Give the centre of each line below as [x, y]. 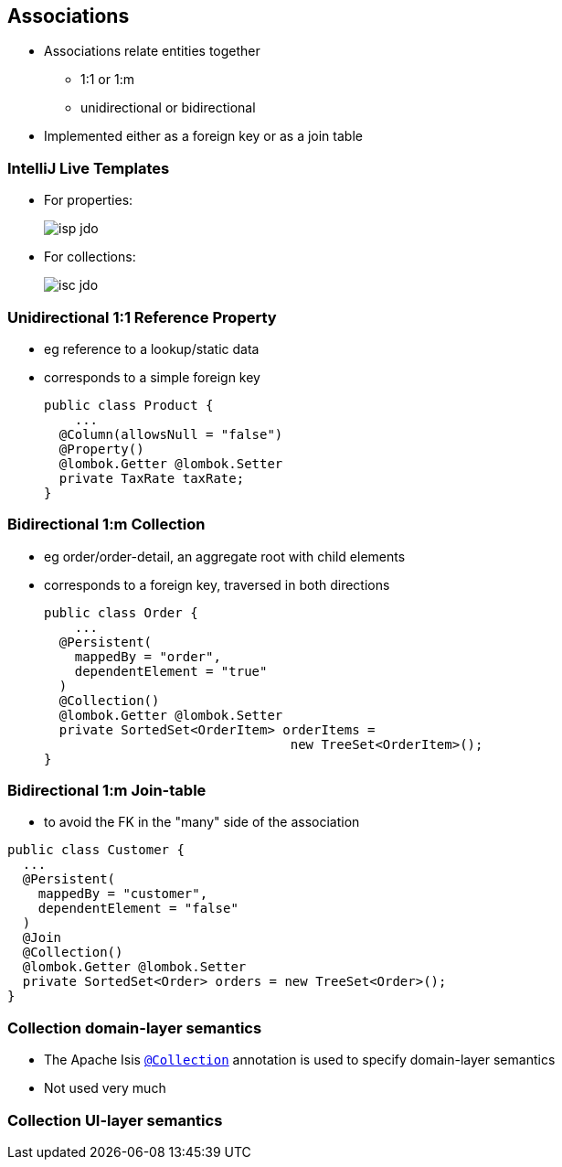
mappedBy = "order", [148, 656]
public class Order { [121, 612]
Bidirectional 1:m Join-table [107, 791]
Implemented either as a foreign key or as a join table [203, 136]
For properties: [89, 200]
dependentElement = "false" [138, 909]
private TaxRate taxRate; [152, 478]
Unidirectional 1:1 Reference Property [142, 317]
